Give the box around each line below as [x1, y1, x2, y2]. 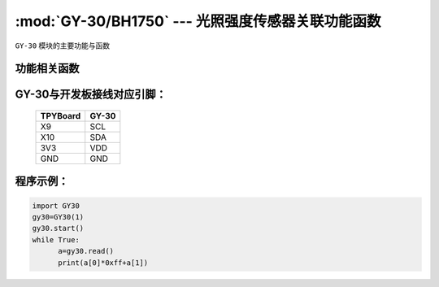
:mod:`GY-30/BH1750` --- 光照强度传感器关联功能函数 [15, 12, 381, 30]
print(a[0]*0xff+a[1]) [58, 258, 149, 267]
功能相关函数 [15, 62, 80, 76]
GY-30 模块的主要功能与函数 [15, 41, 111, 50]
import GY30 [32, 201, 80, 211]
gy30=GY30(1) [32, 212, 85, 221]
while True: [32, 235, 80, 244]
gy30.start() [32, 224, 85, 233]
